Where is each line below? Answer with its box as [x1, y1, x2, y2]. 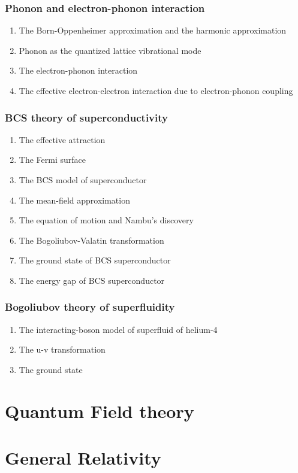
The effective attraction [19, 133, 106, 145]
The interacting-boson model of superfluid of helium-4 [19, 323, 218, 335]
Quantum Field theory [5, 398, 194, 423]
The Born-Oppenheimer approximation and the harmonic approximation [19, 24, 287, 37]
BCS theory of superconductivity [5, 110, 168, 125]
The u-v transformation [19, 343, 106, 356]
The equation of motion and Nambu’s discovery [19, 214, 194, 226]
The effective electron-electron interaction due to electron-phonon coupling [19, 84, 293, 96]
